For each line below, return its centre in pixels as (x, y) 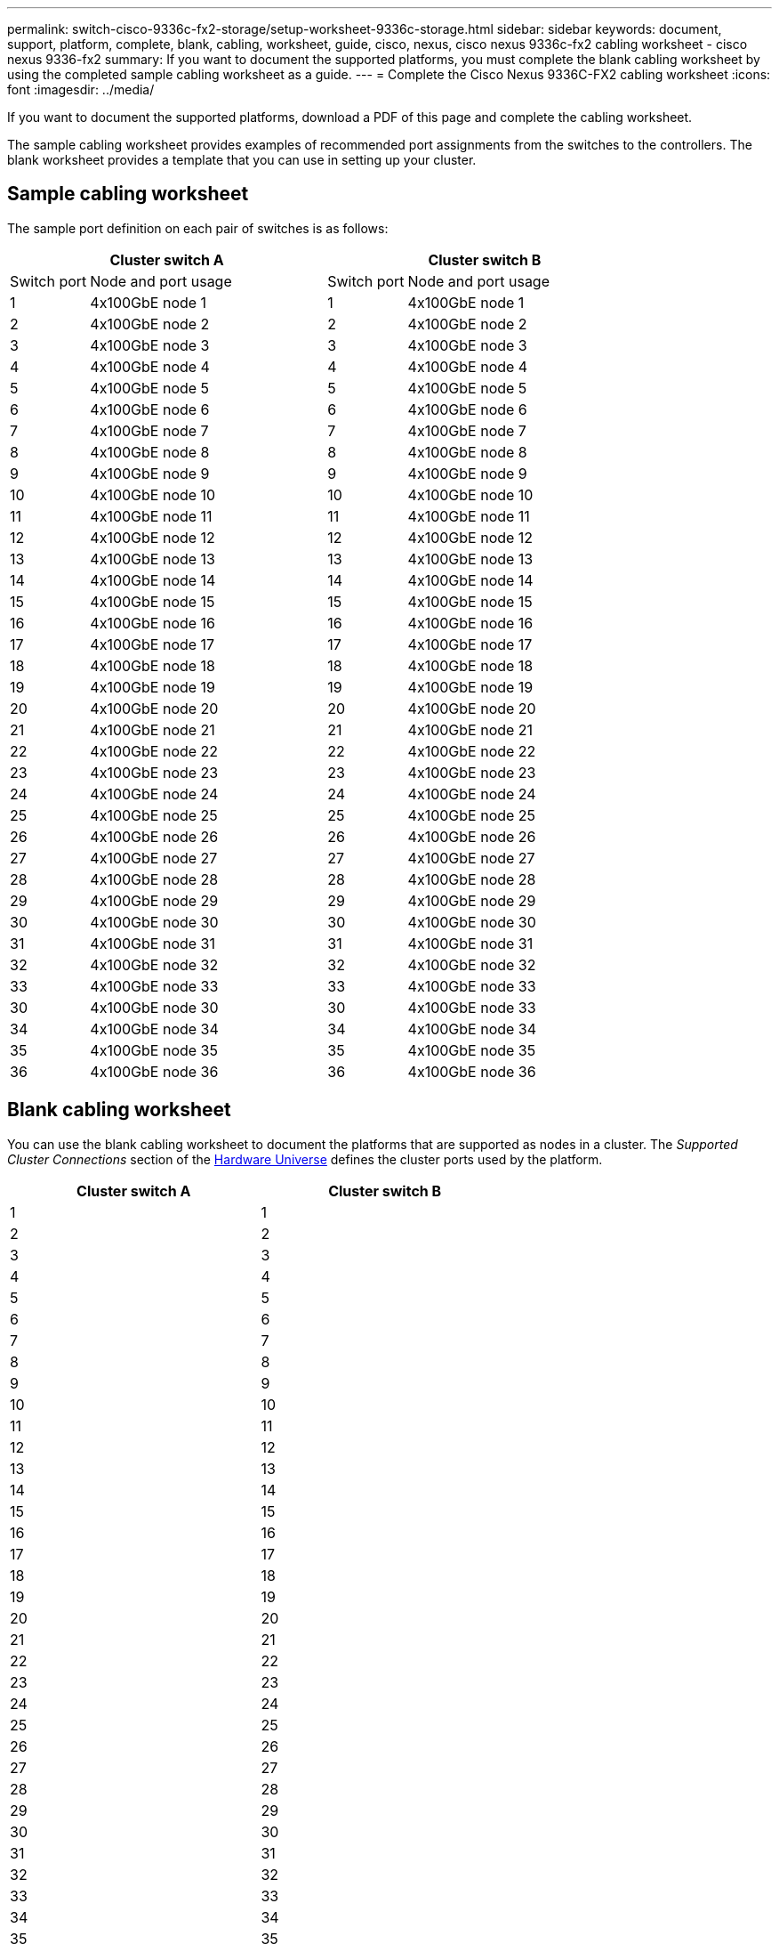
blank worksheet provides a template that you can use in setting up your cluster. (242, 160)
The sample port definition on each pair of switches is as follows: (198, 228)
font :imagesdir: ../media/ (81, 89)
